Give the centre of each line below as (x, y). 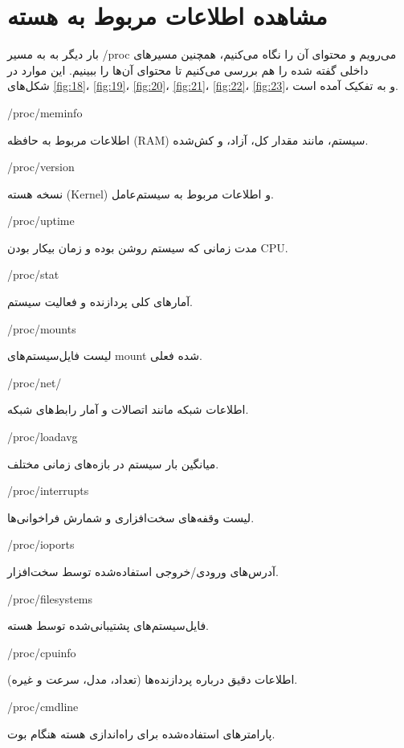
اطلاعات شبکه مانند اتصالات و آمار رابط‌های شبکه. (128, 409)
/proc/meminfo (45, 112)
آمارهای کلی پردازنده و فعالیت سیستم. (100, 302)
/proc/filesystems (50, 598)
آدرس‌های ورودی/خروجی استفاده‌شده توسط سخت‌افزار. (143, 571)
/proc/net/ (35, 382)
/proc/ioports (41, 544)
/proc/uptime (41, 221)
